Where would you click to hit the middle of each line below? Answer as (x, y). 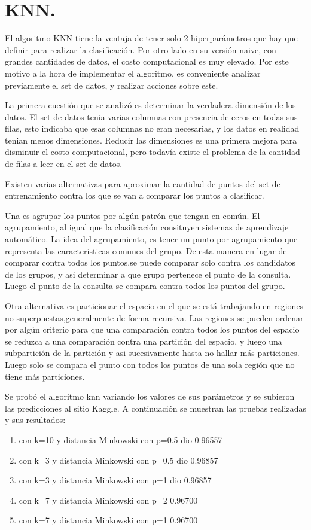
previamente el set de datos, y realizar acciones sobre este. (112, 85)
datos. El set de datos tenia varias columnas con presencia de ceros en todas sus (151, 116)
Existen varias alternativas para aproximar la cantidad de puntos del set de (143, 183)
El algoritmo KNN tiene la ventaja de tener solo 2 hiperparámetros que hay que (151, 38)
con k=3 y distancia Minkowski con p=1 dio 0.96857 (115, 480)
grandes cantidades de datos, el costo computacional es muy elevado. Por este (147, 61)
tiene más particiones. (45, 376)
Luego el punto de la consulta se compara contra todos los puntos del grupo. (145, 286)
